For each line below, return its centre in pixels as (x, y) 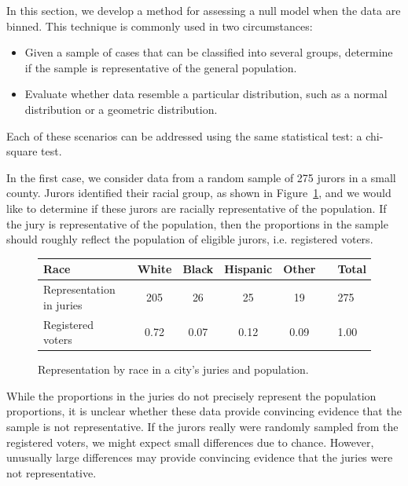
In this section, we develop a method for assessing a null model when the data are (204, 10)
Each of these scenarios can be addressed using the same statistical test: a (184, 135)
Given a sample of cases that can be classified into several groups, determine (209, 52)
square (22, 151)
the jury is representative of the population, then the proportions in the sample (197, 223)
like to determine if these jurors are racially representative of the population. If (197, 208)
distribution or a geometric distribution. (121, 109)
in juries (63, 304)
